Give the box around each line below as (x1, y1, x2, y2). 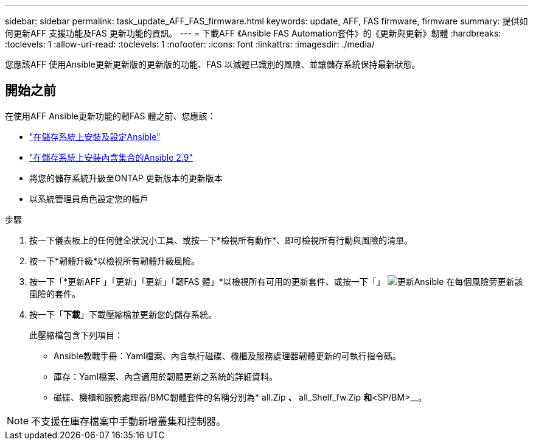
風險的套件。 (29, 288, 80, 299)
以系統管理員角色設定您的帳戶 (29, 193, 148, 204)
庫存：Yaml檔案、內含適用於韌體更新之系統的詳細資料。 (54, 371, 278, 382)
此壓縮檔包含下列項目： (29, 329, 123, 340)
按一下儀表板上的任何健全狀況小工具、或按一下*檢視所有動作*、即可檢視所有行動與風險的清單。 (29, 234, 413, 245)
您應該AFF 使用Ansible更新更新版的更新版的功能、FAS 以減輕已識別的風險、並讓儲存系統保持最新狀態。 (5, 59, 420, 69)
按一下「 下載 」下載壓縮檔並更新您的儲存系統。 (29, 309, 217, 320)
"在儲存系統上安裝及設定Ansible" (29, 131, 161, 142)
